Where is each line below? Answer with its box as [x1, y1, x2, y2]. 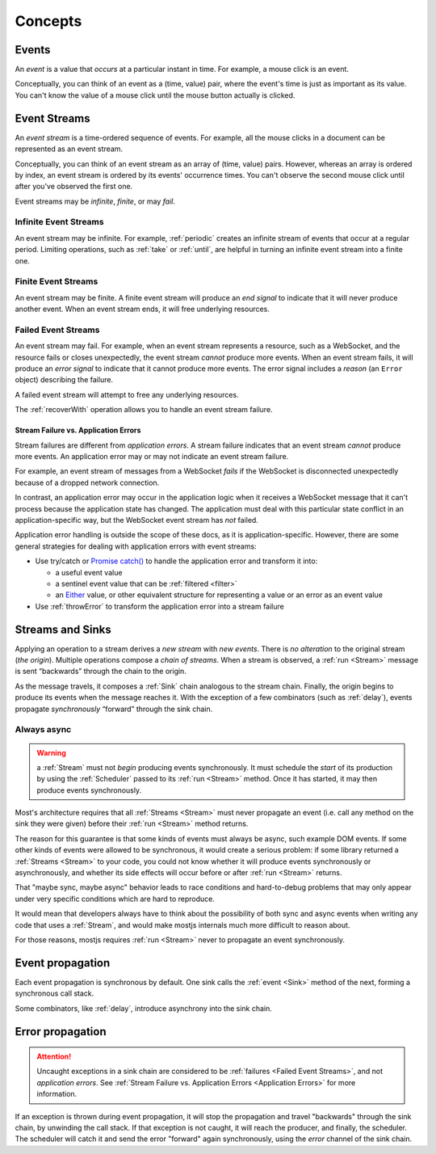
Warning [36, 748, 66, 757]
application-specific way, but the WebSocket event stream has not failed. [15, 515, 258, 524]
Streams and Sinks [15, 622, 112, 636]
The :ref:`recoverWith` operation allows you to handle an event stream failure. [15, 405, 274, 415]
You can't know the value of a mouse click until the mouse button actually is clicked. [15, 90, 296, 100]
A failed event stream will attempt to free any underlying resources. [15, 390, 239, 399]
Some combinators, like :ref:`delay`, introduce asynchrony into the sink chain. [15, 1003, 272, 1013]
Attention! [36, 1051, 72, 1062]
